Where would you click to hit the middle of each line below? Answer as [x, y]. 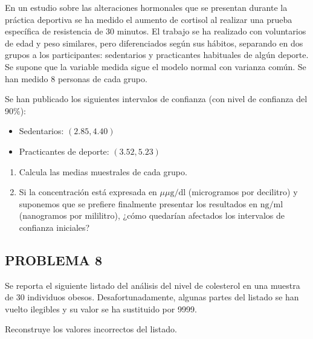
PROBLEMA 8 [53, 260]
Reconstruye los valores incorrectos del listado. [91, 329]
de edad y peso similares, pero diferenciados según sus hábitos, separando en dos [154, 43]
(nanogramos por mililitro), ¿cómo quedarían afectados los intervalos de [152, 215]
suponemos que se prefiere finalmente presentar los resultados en [138, 203]
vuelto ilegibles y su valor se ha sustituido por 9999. [101, 308]
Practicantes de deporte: [64, 151]
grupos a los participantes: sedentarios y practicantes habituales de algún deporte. [157, 55]
